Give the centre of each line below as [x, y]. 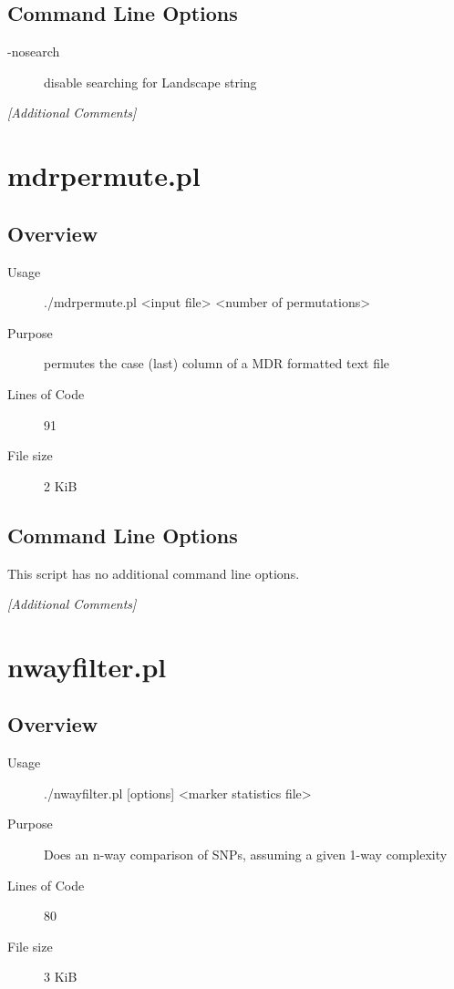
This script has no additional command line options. [154, 573]
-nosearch [34, 52]
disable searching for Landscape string [150, 82]
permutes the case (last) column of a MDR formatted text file [217, 363]
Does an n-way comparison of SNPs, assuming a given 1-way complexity [246, 855]
